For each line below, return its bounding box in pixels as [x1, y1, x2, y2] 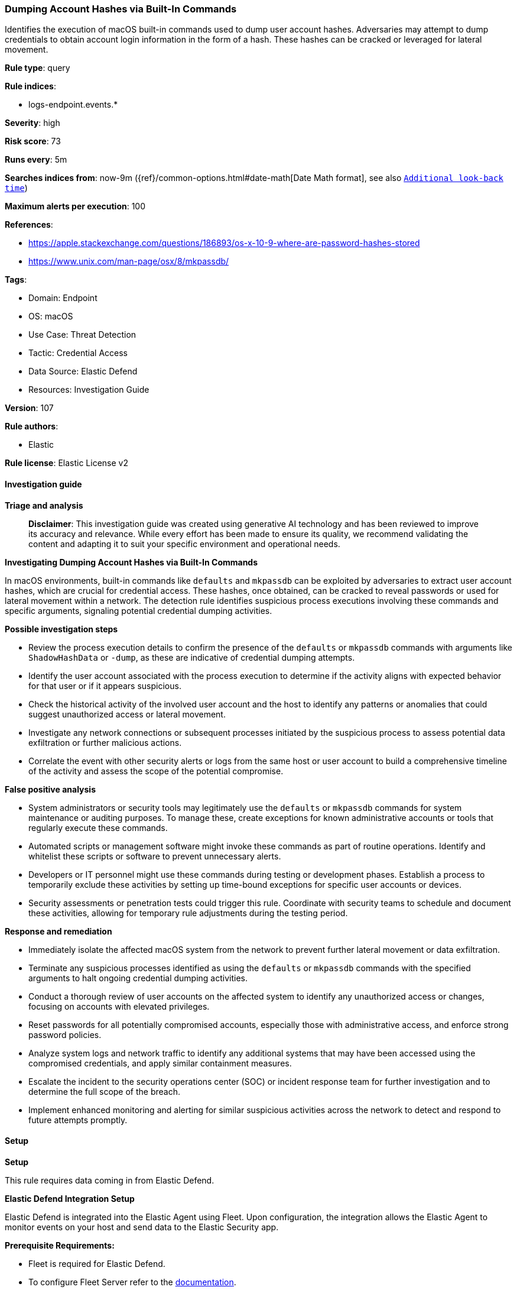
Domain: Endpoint [28, 293, 97, 303]
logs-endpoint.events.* [28, 99, 118, 110]
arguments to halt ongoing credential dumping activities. [28, 972, 248, 983]
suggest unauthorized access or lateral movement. [28, 709, 226, 719]
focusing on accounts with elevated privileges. [28, 1001, 210, 1011]
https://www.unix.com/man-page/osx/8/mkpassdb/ [28, 256, 229, 267]
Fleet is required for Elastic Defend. [28, 1258, 165, 1269]
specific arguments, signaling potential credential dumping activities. [5, 605, 272, 616]
